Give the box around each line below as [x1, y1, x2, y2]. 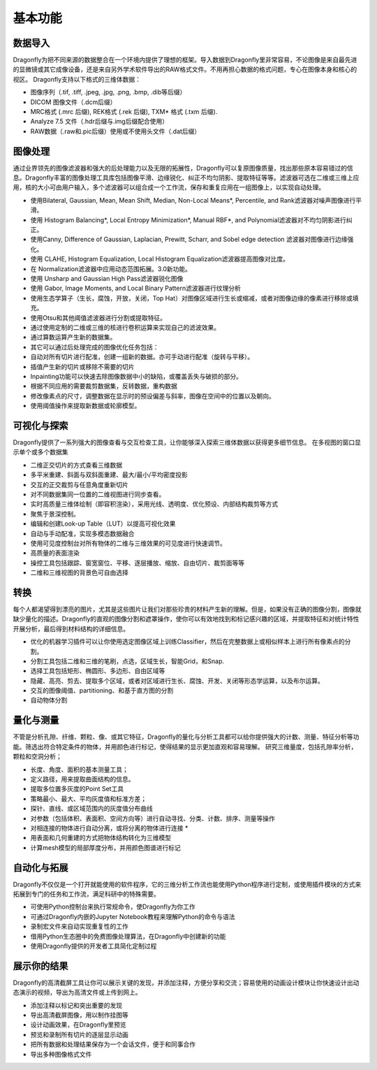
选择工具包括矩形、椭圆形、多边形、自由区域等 [30, 667, 165, 675]
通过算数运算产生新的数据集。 [30, 333, 117, 342]
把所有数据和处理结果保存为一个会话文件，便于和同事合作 [30, 1040, 195, 1048]
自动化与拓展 [13, 862, 68, 874]
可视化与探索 [13, 419, 68, 431]
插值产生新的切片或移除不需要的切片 [30, 362, 135, 370]
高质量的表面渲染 [30, 549, 80, 557]
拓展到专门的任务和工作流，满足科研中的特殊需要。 [13, 890, 160, 898]
